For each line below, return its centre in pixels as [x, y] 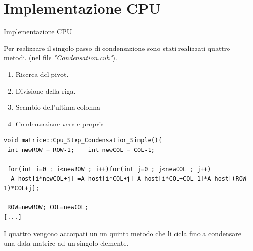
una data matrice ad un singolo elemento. [66, 243]
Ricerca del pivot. [42, 74]
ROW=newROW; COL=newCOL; [48, 208]
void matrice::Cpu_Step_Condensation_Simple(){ [83, 140]
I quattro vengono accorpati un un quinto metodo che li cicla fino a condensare [123, 233]
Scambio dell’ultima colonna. [59, 107]
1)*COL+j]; [22, 188]
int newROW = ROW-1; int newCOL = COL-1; [81, 150]
